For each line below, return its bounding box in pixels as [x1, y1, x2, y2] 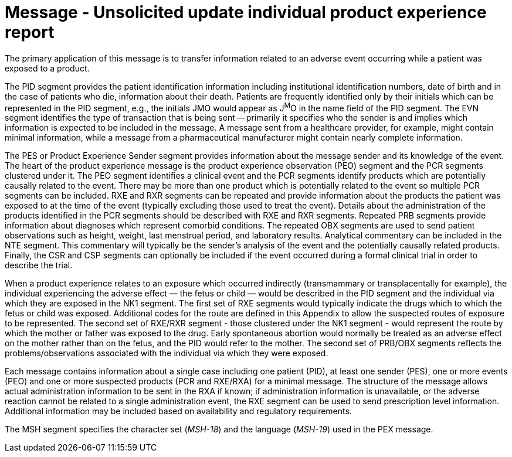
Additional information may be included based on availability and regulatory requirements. [5, 406, 352, 417]
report [5, 22, 55, 42]
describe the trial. [5, 260, 73, 271]
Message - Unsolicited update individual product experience [5, 2, 487, 22]
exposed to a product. [5, 63, 90, 73]
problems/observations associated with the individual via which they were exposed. [5, 348, 328, 359]
